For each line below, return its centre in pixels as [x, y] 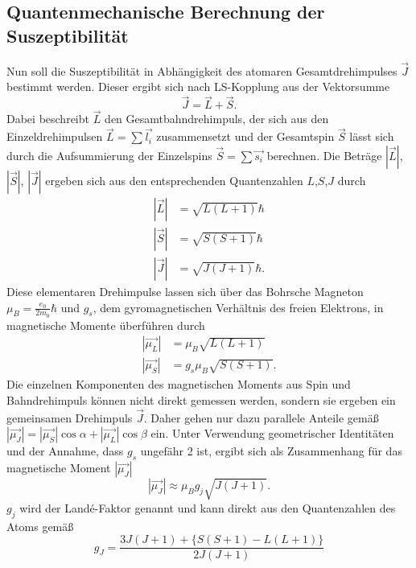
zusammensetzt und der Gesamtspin [245, 136]
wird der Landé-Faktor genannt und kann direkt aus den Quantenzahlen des [208, 507]
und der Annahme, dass [65, 451]
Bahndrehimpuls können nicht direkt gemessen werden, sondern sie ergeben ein [201, 400]
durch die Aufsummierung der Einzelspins [109, 155]
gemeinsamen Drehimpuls [70, 417]
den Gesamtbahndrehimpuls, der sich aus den [217, 119]
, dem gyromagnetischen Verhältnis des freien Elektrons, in [238, 307]
